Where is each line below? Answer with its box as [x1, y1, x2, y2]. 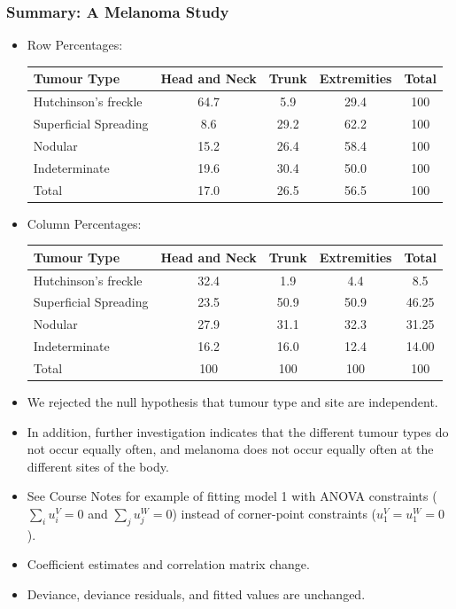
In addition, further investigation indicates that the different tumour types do [27, 422, 449, 441]
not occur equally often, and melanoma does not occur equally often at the [27, 440, 434, 458]
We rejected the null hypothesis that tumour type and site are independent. [27, 393, 438, 411]
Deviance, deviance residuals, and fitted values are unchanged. [27, 584, 366, 603]
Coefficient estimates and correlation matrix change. [27, 555, 310, 574]
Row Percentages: [27, 35, 123, 54]
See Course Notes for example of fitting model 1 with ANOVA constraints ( [27, 487, 437, 505]
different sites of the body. [27, 457, 169, 475]
